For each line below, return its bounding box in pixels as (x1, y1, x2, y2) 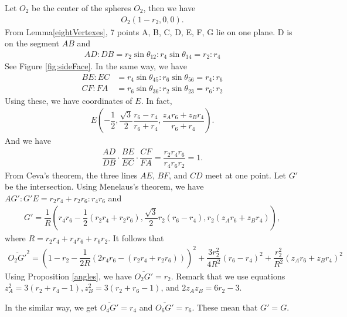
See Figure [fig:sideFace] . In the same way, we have (5, 60, 187, 72)
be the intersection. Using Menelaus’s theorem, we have (5, 180, 204, 193)
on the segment (5, 37, 60, 49)
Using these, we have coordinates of (5, 94, 132, 106)
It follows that (113, 232, 164, 244)
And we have (5, 134, 51, 147)
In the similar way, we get (5, 301, 97, 313)
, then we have (143, 2, 196, 14)
